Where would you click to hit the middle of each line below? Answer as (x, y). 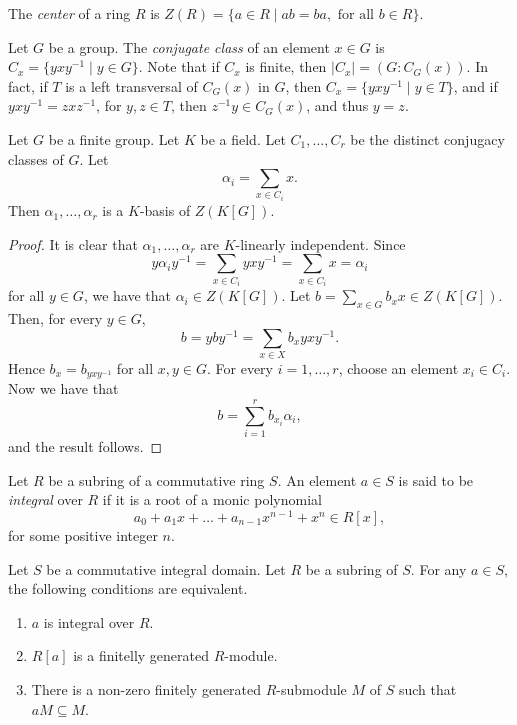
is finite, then (286, 66)
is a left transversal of (131, 85)
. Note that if (179, 66)
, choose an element (398, 368)
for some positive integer (83, 535)
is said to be (436, 479)
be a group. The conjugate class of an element (189, 46)
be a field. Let (243, 138)
